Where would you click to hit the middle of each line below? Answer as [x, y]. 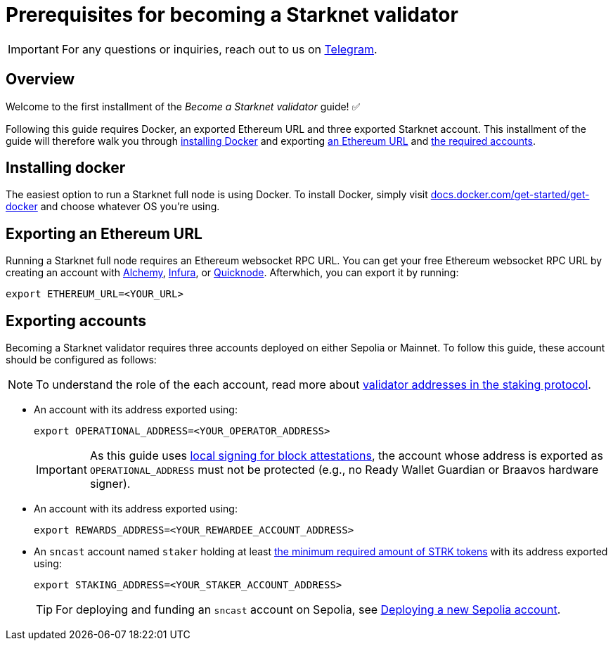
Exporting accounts [76, 321]
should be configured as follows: [81, 360]
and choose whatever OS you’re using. [130, 207]
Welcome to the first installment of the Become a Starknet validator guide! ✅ [183, 106]
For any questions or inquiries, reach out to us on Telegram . [219, 49]
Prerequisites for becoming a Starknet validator [232, 15]
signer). [110, 484]
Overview [40, 79]
